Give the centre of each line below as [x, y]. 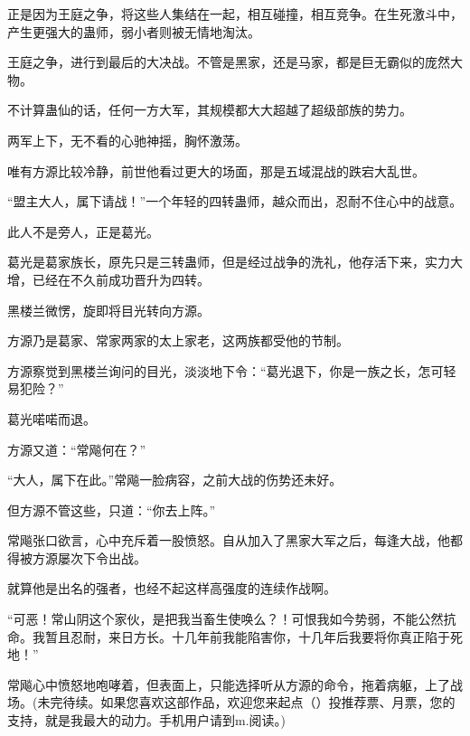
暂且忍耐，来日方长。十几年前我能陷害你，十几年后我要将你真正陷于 [247, 636]
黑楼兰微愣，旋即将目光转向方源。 [108, 310]
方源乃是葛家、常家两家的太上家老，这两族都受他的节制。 [178, 340]
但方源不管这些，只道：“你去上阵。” [112, 510]
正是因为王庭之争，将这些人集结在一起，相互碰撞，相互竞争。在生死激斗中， [235, 14]
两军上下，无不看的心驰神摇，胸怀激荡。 [127, 140]
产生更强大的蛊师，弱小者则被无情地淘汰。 [134, 31]
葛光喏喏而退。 [52, 418]
